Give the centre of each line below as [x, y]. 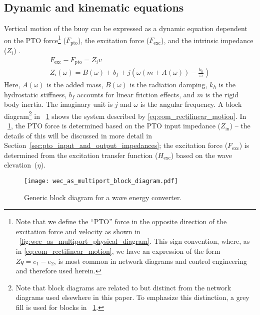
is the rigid [222, 94]
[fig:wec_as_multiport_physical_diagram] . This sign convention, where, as [134, 241]
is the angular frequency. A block [191, 104]
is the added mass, [75, 85]
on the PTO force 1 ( [35, 39]
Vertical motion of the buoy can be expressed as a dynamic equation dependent [126, 28]
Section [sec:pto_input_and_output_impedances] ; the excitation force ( [116, 145]
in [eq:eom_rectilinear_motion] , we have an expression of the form [118, 251]
